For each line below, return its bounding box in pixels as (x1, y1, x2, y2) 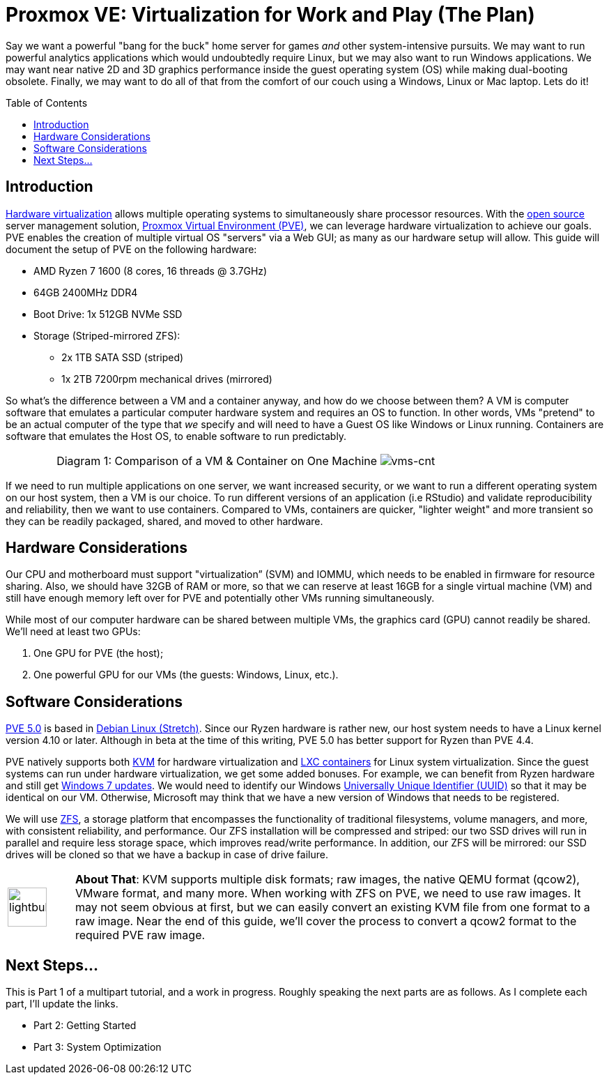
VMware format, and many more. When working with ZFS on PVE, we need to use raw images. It (75, 886, 581, 901)
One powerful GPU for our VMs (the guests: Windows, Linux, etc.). (33, 669, 339, 681)
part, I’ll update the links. (6, 998, 118, 1010)
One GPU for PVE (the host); (33, 647, 164, 660)
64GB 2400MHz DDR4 (33, 286, 138, 298)
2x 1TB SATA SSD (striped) (61, 351, 184, 363)
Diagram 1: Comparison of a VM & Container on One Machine (56, 453, 378, 468)
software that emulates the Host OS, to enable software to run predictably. (6, 429, 347, 442)
